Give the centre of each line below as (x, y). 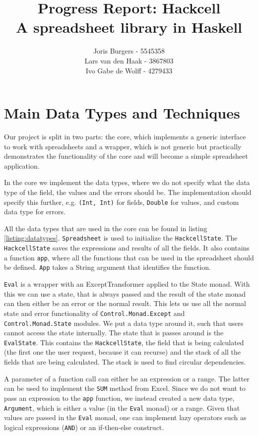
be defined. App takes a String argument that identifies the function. (107, 267)
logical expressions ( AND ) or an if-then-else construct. (84, 427)
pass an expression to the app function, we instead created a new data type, (119, 398)
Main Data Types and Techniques (122, 113)
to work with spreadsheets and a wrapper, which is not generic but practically (123, 146)
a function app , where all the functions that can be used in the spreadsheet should (129, 257)
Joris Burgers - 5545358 (129, 51)
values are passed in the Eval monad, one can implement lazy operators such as (125, 417)
